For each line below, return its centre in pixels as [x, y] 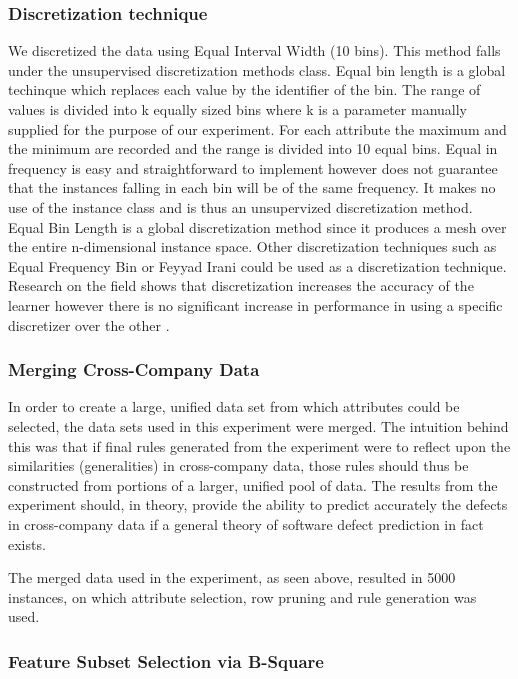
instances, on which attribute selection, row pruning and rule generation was [242, 596]
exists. [27, 543]
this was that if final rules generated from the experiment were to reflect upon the [259, 445]
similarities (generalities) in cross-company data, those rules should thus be [238, 465]
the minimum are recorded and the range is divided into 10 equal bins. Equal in [253, 148]
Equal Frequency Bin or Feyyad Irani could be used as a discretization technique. [257, 265]
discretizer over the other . [89, 324]
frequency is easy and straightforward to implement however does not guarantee [253, 167]
